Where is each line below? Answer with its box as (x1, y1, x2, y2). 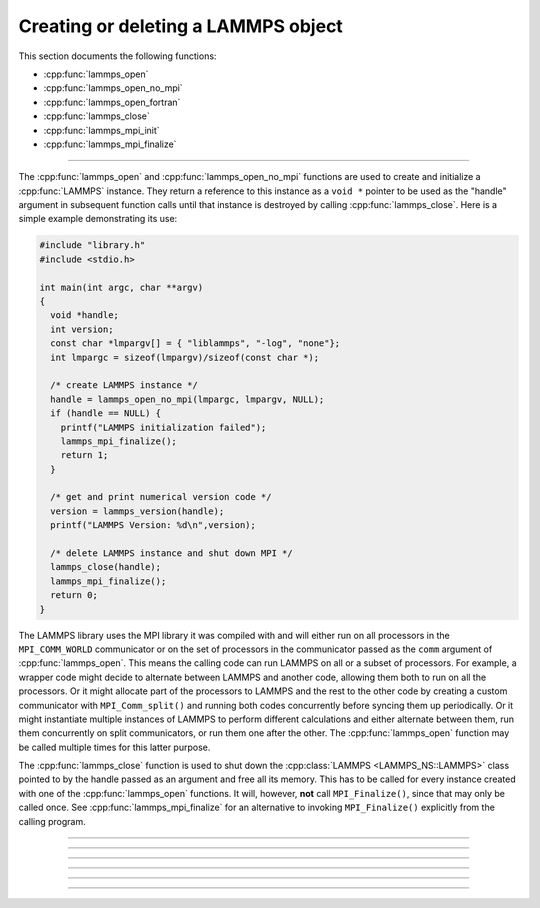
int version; (50, 323, 114, 335)
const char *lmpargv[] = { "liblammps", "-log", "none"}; (50, 338, 341, 349)
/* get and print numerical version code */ (50, 491, 272, 503)
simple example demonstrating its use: (18, 213, 178, 225)
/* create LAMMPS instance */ (50, 380, 199, 391)
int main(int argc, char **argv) (39, 281, 204, 293)
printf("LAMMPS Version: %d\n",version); (50, 520, 257, 531)
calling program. (18, 815, 86, 827)
